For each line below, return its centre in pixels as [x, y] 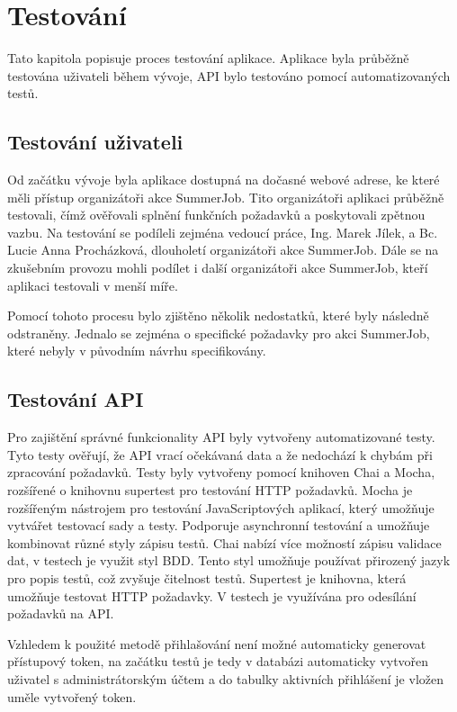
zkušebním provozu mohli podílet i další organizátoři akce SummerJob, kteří [218, 268]
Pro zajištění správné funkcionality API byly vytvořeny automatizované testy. [221, 437]
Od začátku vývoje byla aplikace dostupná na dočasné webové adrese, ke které [224, 180]
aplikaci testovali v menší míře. [93, 285]
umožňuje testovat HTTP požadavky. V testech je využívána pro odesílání [212, 595]
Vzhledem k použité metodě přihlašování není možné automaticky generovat [217, 643]
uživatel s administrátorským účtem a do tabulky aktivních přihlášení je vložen [226, 678]
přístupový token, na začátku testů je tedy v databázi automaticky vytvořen [218, 661]
